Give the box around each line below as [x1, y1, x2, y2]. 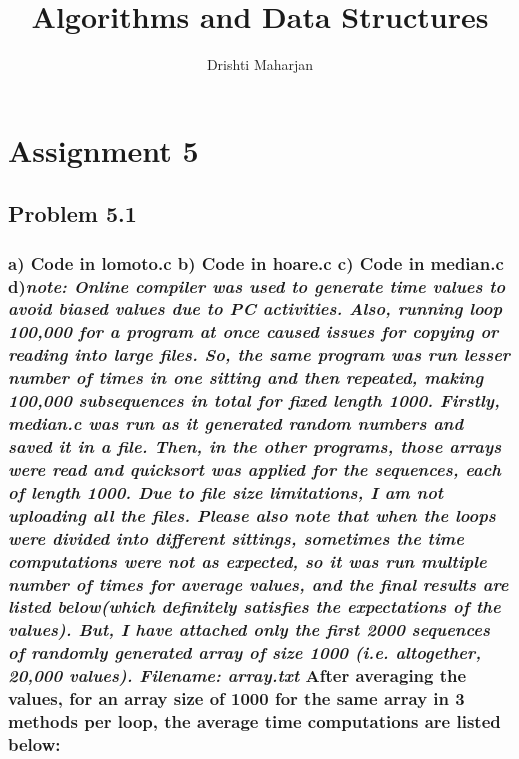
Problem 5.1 [8, 198, 137, 229]
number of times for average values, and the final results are [8, 571, 509, 596]
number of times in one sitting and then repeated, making [8, 365, 484, 390]
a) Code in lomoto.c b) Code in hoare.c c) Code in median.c [8, 250, 504, 275]
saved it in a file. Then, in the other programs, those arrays [8, 433, 502, 458]
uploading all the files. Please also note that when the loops [8, 502, 496, 527]
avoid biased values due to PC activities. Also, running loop [8, 296, 503, 321]
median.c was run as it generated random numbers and [8, 411, 464, 436]
